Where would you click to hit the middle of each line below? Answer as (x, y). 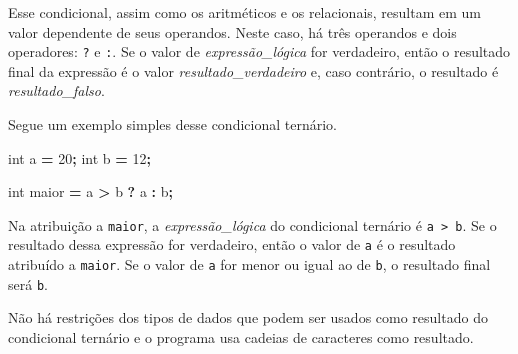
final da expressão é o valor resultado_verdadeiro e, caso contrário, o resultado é (253, 70)
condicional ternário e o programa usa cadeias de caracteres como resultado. (241, 337)
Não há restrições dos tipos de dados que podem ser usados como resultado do (248, 317)
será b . (28, 283)
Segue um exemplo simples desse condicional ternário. (172, 124)
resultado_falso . (56, 90)
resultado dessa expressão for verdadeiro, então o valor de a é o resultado (232, 244)
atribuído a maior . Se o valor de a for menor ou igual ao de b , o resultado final (249, 264)
